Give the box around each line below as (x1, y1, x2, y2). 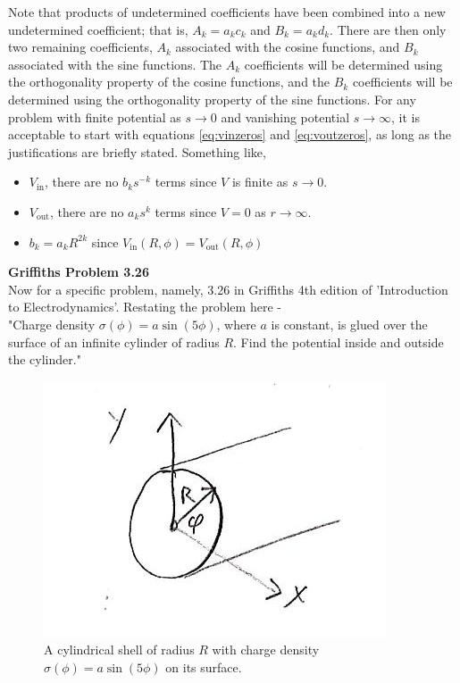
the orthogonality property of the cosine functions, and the (8, 72, 330, 91)
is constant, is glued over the (271, 314, 428, 333)
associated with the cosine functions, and (175, 37, 400, 56)
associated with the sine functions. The (8, 54, 222, 73)
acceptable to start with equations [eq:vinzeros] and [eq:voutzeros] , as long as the (8, 125, 452, 144)
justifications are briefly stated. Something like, (8, 142, 266, 161)
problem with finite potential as (8, 107, 181, 126)
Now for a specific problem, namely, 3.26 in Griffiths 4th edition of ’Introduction (8, 279, 448, 298)
